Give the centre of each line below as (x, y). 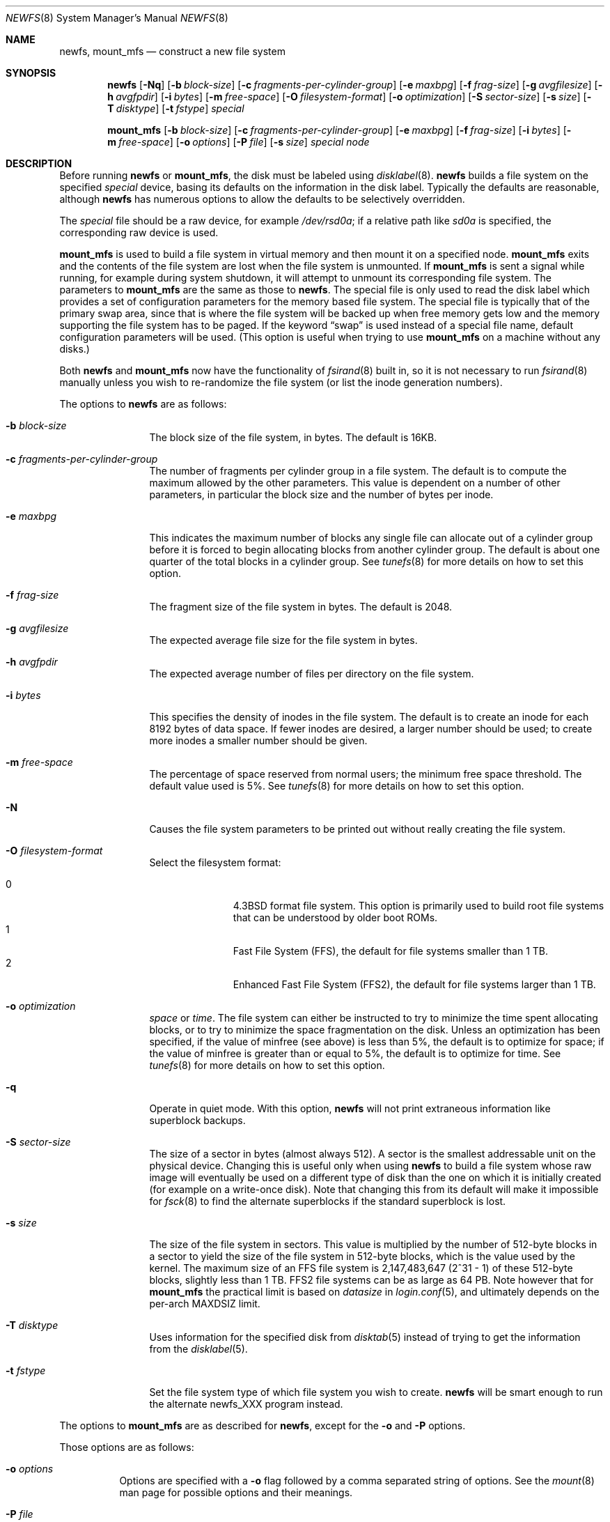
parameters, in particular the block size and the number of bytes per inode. (321, 494)
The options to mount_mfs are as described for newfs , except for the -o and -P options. (263, 1425)
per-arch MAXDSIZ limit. (205, 1304)
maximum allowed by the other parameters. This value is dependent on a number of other (355, 483)
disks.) (75, 349)
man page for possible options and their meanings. (236, 1492)
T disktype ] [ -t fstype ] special (176, 108)
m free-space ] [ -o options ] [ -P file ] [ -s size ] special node (238, 142)
